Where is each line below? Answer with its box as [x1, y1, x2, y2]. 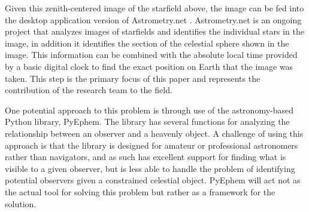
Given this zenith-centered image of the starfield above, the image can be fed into [5, 2, 304, 14]
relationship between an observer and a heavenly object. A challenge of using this [5, 127, 304, 139]
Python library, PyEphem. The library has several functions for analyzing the [5, 115, 290, 128]
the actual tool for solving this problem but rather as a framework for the [5, 185, 275, 198]
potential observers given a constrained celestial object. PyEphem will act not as [5, 174, 301, 186]
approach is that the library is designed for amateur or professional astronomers [5, 139, 298, 151]
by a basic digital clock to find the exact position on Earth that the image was [5, 60, 293, 72]
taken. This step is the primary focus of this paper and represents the [5, 72, 260, 84]
